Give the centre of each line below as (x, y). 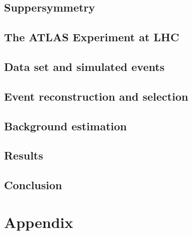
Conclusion (33, 185)
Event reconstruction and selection (96, 96)
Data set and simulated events (84, 66)
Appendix (39, 222)
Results (24, 155)
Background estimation (66, 126)
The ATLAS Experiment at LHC (92, 37)
